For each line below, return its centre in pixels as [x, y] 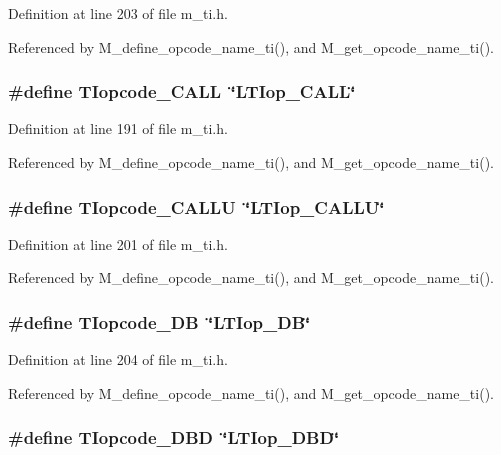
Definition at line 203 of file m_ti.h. [118, 13]
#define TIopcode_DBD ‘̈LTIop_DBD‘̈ [174, 437]
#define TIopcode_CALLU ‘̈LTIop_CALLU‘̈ [196, 206]
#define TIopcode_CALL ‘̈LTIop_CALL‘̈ [182, 91]
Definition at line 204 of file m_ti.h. [118, 359]
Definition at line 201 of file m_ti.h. [118, 243]
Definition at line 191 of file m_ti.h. [118, 128]
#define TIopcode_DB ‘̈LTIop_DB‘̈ [159, 321]
